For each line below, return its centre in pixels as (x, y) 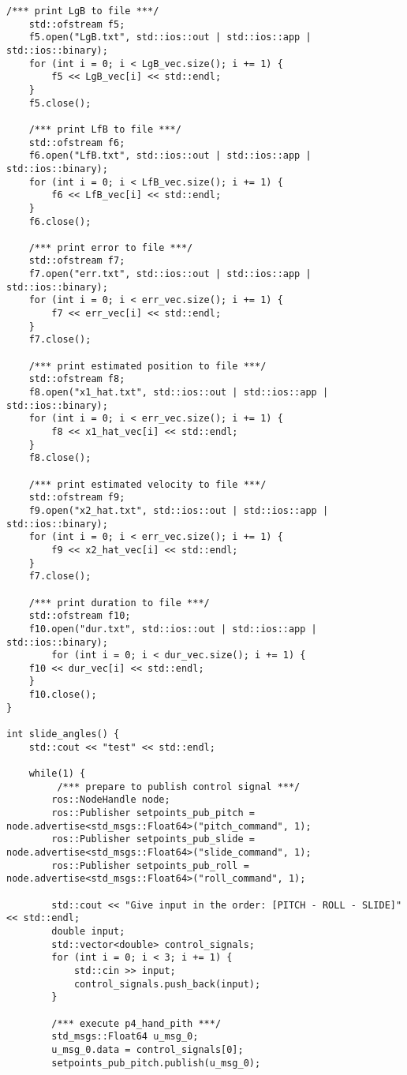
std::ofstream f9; (77, 498)
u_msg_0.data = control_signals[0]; (147, 1049)
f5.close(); (60, 103)
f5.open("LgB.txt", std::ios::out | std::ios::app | (170, 37)
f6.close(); (60, 221)
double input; (88, 931)
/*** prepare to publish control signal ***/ (179, 787)
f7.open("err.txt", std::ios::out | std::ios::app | (170, 274)
